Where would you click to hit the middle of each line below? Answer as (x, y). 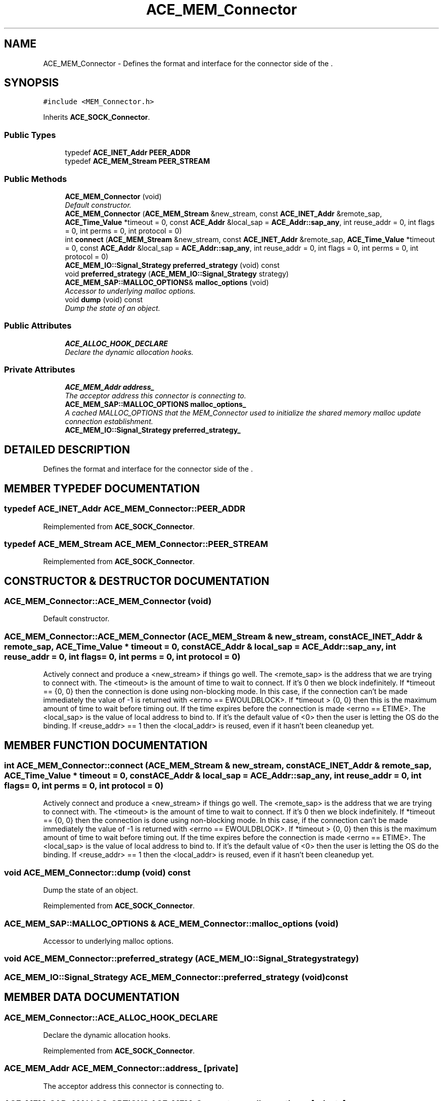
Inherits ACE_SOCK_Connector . (97, 117)
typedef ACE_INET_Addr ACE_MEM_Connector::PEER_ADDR (125, 509)
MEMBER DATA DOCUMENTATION (92, 997)
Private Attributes (40, 370)
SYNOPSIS (32, 83)
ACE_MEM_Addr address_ (110, 387)
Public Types (30, 135)
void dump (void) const (104, 299)
